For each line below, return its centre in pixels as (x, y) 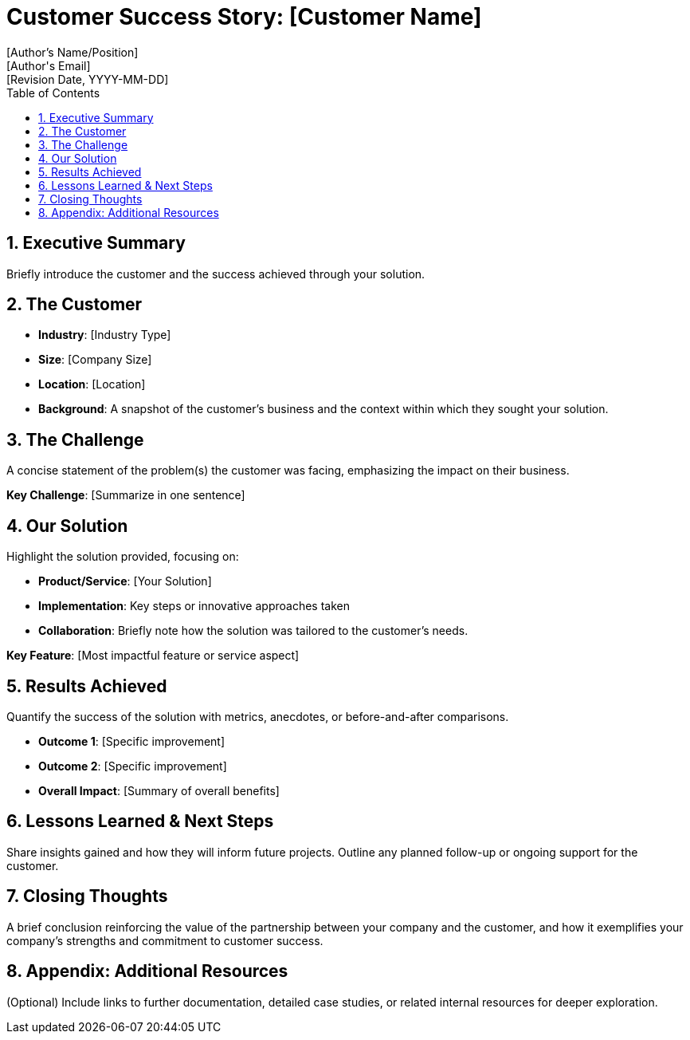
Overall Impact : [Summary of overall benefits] (159, 790)
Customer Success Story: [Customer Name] (244, 17)
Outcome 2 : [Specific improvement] (133, 766)
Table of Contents (53, 93)
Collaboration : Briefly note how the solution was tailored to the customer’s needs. (253, 631)
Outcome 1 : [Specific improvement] (132, 741)
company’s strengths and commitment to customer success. (165, 940)
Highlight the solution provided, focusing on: (123, 557)
